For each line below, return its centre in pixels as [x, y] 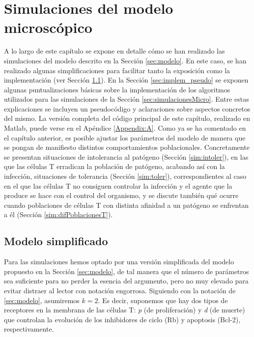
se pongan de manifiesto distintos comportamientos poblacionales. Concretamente [127, 147]
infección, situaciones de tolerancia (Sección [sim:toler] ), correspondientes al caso [125, 176]
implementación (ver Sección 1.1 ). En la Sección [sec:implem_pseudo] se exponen [126, 80]
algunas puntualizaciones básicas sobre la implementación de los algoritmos [117, 89]
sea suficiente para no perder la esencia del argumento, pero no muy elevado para [126, 281]
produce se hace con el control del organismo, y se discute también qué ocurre [121, 195]
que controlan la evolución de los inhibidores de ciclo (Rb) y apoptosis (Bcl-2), [122, 319]
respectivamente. [29, 329]
